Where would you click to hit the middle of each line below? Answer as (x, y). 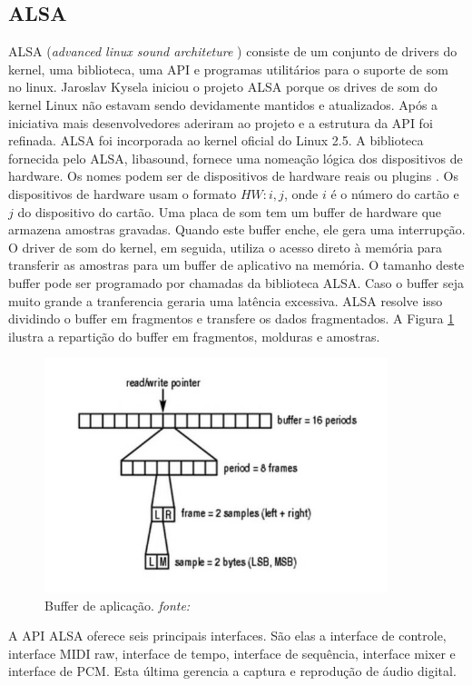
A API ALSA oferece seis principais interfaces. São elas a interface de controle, (227, 636)
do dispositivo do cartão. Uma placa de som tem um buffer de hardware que (230, 211)
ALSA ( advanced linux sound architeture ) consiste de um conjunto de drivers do (233, 51)
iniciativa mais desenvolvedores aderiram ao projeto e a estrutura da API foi (221, 122)
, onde (301, 193)
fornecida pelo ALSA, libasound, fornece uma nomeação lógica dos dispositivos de (236, 158)
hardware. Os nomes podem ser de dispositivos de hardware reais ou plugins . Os (233, 176)
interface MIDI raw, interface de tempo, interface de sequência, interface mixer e (232, 653)
